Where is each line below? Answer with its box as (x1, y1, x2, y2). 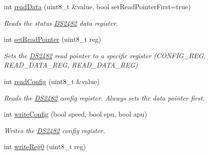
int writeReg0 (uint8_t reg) (4, 141, 86, 152)
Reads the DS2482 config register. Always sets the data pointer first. (4, 92, 205, 103)
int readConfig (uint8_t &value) (4, 76, 100, 86)
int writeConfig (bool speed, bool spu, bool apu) (4, 109, 147, 119)
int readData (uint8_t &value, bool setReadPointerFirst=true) (4, 1, 191, 11)
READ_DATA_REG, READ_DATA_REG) (4, 60, 138, 70)
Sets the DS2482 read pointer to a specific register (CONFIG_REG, (4, 50, 206, 60)
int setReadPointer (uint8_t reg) (4, 34, 101, 44)
